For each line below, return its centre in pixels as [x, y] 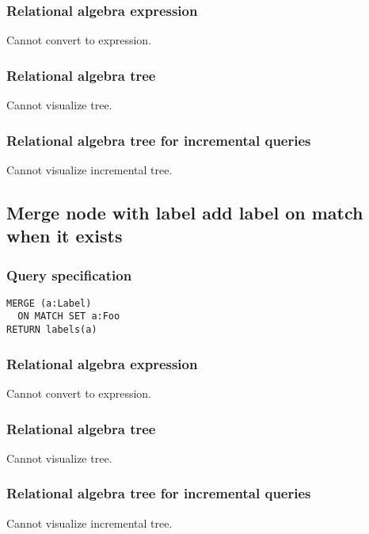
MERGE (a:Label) [49, 303]
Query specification [69, 275]
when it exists [65, 236]
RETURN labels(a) [52, 330]
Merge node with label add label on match [185, 212]
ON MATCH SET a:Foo [69, 317]
